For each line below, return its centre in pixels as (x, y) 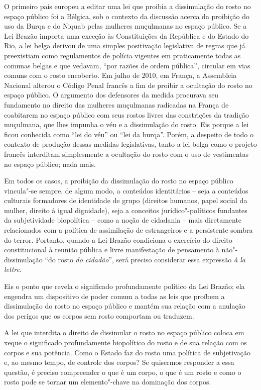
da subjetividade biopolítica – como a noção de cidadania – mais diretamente (123, 220)
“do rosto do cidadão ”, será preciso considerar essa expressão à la (145, 259)
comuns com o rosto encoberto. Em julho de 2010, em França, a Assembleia (120, 75)
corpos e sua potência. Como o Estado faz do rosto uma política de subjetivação (127, 352)
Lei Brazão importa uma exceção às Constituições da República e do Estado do (126, 35)
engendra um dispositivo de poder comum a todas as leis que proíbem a (114, 296)
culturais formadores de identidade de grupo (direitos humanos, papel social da (126, 200)
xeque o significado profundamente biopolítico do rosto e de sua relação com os (125, 342)
